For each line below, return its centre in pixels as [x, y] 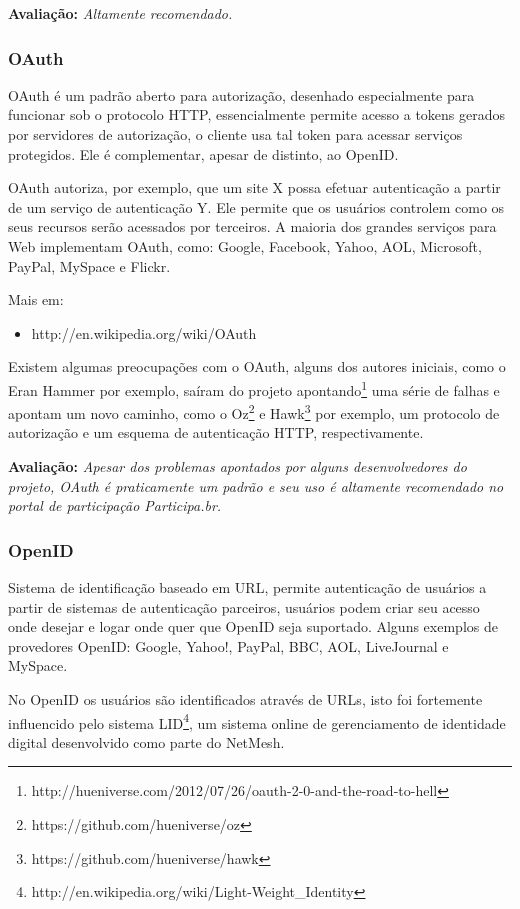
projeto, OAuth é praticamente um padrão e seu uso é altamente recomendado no [256, 485]
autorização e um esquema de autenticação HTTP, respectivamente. [216, 432]
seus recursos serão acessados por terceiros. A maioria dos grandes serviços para [252, 226]
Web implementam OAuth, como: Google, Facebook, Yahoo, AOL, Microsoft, [245, 245]
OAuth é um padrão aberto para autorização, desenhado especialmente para [241, 94]
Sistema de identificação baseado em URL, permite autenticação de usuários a [247, 587]
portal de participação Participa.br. [115, 505]
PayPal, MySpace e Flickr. [89, 265]
